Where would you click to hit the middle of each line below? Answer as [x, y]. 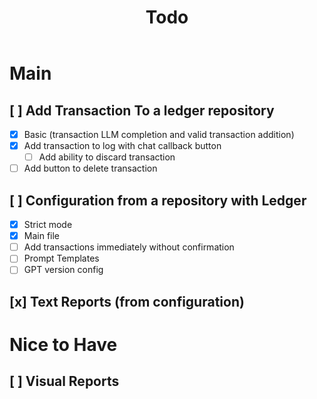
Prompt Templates [61, 258]
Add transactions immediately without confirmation [129, 247]
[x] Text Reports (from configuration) [127, 301]
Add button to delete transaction [90, 168]
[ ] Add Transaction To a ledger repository [142, 110]
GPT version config [63, 270]
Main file [42, 236]
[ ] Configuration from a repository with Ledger [158, 200]
